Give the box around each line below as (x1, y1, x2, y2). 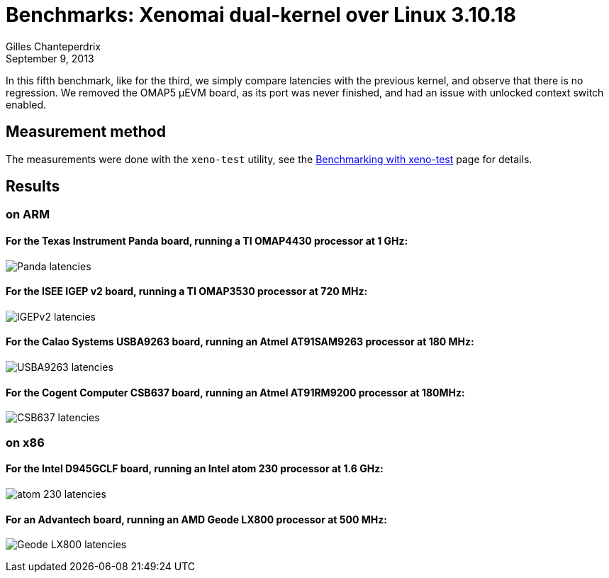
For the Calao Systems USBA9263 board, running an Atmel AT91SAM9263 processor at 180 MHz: (6, 335, 474, 348)
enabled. (6, 98, 47, 111)
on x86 (6, 435, 45, 450)
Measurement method (6, 123, 166, 141)
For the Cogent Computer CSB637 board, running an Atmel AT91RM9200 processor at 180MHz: (6, 386, 465, 399)
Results (6, 177, 60, 196)
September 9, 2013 (6, 52, 94, 65)
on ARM (6, 207, 50, 222)
